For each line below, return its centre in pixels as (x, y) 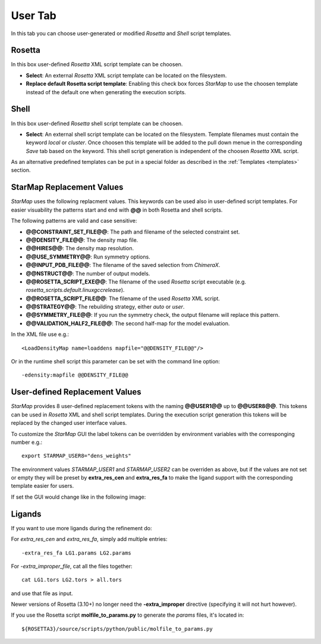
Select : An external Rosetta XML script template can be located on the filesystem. (126, 75)
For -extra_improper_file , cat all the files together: (72, 566)
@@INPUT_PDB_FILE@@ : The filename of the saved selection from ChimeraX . (123, 265)
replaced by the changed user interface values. (69, 423)
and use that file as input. (42, 593)
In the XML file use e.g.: (40, 334)
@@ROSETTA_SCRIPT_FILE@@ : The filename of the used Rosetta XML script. (123, 298)
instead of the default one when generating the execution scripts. (106, 92)
